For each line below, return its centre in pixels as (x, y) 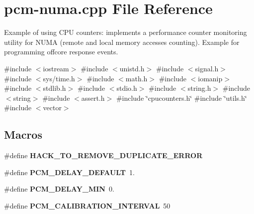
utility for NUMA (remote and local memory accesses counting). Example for (122, 42)
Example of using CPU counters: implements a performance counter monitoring (126, 32)
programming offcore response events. (61, 52)
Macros (23, 134)
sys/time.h (59, 78)
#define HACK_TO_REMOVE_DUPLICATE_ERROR (103, 155)
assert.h (93, 98)
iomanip (210, 78)
